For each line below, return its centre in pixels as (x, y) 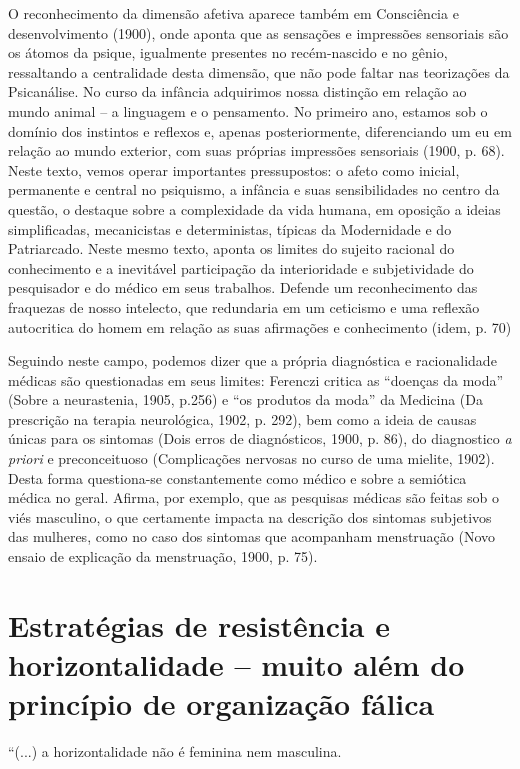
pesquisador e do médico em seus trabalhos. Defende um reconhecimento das (243, 287)
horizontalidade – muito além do (236, 664)
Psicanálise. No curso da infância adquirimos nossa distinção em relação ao (237, 91)
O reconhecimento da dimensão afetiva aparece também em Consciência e (233, 13)
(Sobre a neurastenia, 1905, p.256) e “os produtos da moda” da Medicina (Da (246, 399)
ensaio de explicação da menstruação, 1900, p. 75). (163, 556)
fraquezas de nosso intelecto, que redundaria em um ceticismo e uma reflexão (244, 306)
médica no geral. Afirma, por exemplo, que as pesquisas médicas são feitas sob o (254, 497)
